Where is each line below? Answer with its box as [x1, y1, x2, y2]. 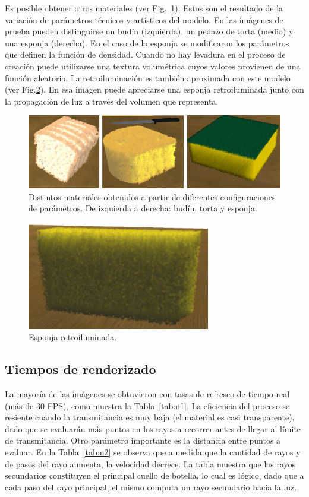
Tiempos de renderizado [5, 360, 156, 378]
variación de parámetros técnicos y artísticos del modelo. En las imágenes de [5, 13, 283, 26]
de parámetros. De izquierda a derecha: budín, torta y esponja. [29, 202, 257, 214]
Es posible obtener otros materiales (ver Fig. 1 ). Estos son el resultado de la [5, 2, 283, 14]
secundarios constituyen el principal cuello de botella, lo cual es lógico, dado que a [5, 469, 304, 482]
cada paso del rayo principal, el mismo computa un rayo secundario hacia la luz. [5, 480, 297, 493]
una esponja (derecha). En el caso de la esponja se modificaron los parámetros [5, 36, 289, 49]
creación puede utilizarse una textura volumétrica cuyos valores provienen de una [5, 59, 301, 72]
